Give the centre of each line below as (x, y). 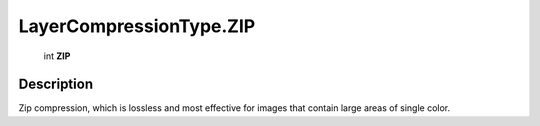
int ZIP (57, 56)
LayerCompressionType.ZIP (137, 26)
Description (56, 84)
